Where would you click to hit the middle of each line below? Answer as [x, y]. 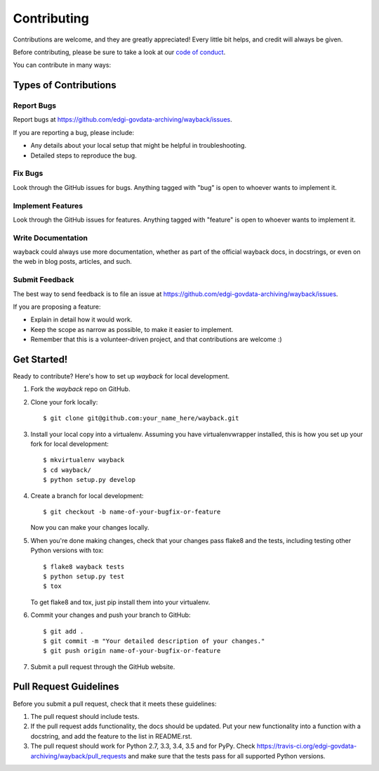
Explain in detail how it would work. [81, 319]
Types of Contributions [65, 85]
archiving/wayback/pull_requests [78, 756]
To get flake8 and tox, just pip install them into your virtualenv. [120, 602]
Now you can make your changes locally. [90, 528]
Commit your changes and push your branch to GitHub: [111, 615]
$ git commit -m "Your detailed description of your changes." [154, 641]
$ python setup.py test [84, 576]
